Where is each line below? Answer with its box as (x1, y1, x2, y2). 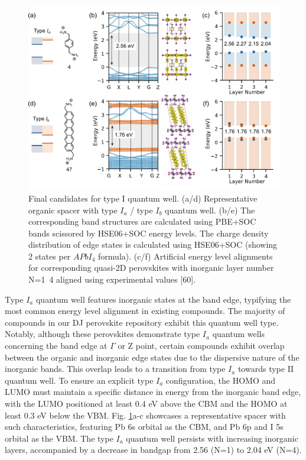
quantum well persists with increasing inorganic (126, 432, 298, 444)
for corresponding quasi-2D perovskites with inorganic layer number (28, 261, 274, 274)
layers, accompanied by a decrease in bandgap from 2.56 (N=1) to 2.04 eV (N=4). (5, 443, 302, 456)
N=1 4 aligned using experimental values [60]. (28, 273, 196, 286)
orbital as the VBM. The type (5, 432, 113, 444)
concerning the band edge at (5, 339, 108, 352)
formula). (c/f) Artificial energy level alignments (98, 250, 273, 262)
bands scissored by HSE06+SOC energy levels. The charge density (28, 226, 269, 239)
